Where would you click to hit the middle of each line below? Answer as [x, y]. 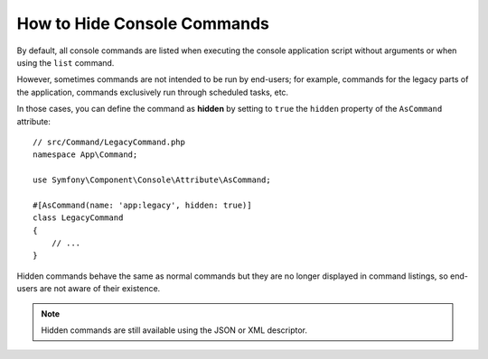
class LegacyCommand [78, 218]
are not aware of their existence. [100, 289]
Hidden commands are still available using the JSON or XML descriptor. [174, 330]
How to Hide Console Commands [143, 23]
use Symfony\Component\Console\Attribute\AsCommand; [152, 180]
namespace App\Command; [85, 155]
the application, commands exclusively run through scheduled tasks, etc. [153, 92]
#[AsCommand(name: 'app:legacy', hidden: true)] [142, 205]
